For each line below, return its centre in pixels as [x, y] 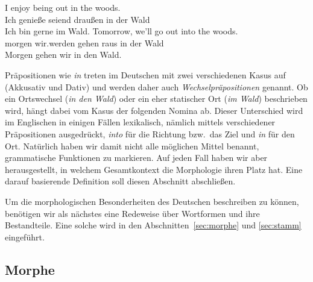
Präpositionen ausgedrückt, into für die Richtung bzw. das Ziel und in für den [150, 133]
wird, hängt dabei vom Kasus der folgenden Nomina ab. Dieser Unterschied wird [154, 110]
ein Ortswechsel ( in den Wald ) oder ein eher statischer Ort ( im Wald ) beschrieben [156, 99]
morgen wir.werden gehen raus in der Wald [84, 42]
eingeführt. [25, 237]
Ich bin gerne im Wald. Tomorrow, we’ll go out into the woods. [122, 31]
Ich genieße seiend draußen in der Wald [77, 19]
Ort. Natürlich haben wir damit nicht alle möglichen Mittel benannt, [132, 146]
